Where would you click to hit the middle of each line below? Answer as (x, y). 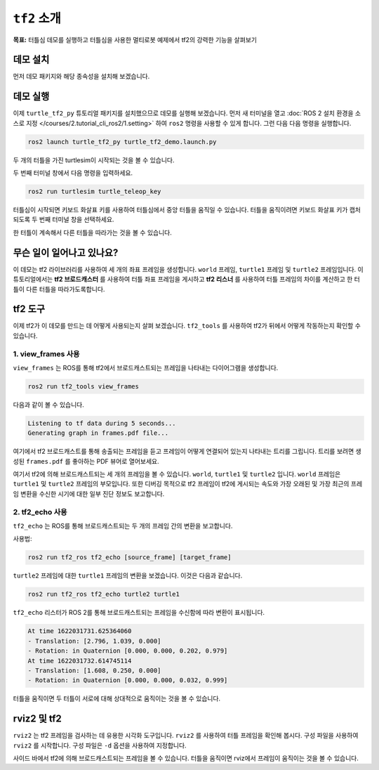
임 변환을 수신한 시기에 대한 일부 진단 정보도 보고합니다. (89, 494)
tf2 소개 (37, 18)
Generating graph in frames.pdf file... (98, 433)
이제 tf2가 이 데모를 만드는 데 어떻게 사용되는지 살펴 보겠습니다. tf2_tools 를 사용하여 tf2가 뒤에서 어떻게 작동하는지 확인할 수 (187, 326)
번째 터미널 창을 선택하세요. (77, 220)
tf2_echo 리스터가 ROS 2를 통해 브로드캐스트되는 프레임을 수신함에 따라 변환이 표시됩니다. (139, 613)
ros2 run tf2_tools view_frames (84, 386)
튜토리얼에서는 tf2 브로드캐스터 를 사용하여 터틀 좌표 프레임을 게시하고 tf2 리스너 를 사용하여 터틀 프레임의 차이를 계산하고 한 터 (187, 279)
